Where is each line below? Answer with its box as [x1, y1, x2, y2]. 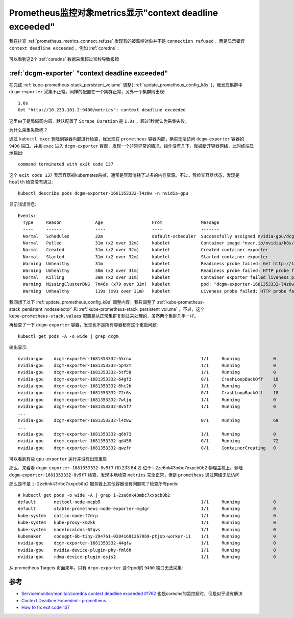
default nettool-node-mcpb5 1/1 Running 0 [18, 499, 276, 505]
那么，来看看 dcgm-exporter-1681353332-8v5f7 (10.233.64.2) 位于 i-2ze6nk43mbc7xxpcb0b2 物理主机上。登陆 [9, 465, 243, 471]
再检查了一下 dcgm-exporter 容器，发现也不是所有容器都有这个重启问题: [9, 322, 158, 328]
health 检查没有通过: [9, 179, 53, 185]
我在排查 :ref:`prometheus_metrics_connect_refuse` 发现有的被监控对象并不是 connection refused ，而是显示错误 [9, 38, 245, 44]
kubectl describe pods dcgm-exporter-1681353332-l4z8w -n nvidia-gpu [18, 190, 189, 196]
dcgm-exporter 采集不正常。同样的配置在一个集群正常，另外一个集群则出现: [9, 89, 166, 95]
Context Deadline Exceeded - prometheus [21, 597, 106, 603]
